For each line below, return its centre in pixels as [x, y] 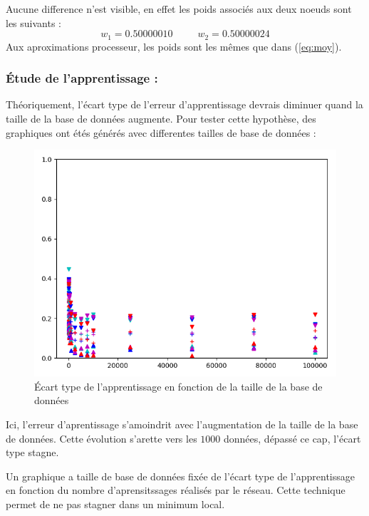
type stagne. [32, 452]
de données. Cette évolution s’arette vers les [102, 438]
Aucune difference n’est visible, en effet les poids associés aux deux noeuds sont [179, 9]
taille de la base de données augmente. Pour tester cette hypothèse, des [161, 119]
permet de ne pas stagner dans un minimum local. [115, 504]
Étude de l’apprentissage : [82, 78]
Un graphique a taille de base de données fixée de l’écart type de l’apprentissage [181, 476]
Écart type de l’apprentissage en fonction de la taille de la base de [178, 386]
